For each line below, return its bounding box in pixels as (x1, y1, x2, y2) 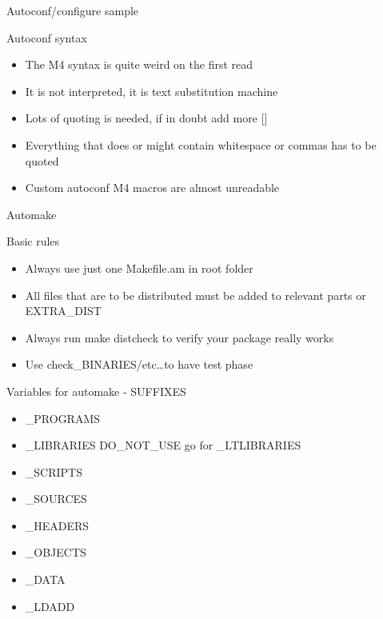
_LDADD (25, 597, 75, 614)
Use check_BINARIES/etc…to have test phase (25, 356, 253, 373)
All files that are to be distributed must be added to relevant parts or (25, 286, 366, 303)
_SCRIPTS (25, 463, 82, 480)
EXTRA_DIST (25, 302, 102, 319)
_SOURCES (25, 490, 87, 507)
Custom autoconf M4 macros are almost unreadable (25, 179, 280, 196)
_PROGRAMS (25, 409, 101, 426)
